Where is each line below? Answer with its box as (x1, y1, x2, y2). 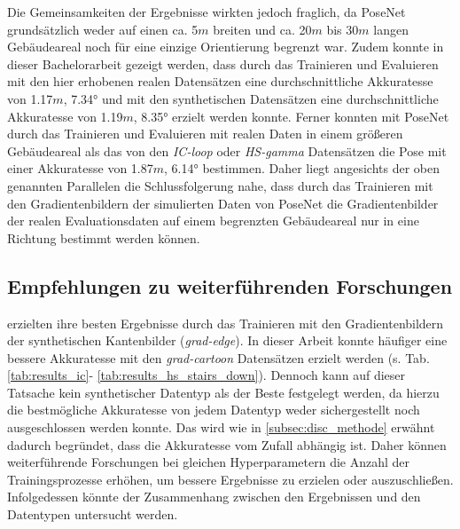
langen (373, 20, 409, 38)
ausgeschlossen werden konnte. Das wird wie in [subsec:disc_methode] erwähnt (7, 418, 435, 437)
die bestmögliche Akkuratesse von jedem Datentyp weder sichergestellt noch (7, 400, 420, 419)
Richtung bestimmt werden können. (7, 228, 200, 247)
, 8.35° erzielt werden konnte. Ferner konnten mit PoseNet (133, 107, 449, 125)
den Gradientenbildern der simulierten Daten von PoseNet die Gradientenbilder (7, 193, 439, 212)
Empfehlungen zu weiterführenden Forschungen (7, 272, 453, 299)
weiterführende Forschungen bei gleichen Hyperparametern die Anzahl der (7, 453, 410, 471)
